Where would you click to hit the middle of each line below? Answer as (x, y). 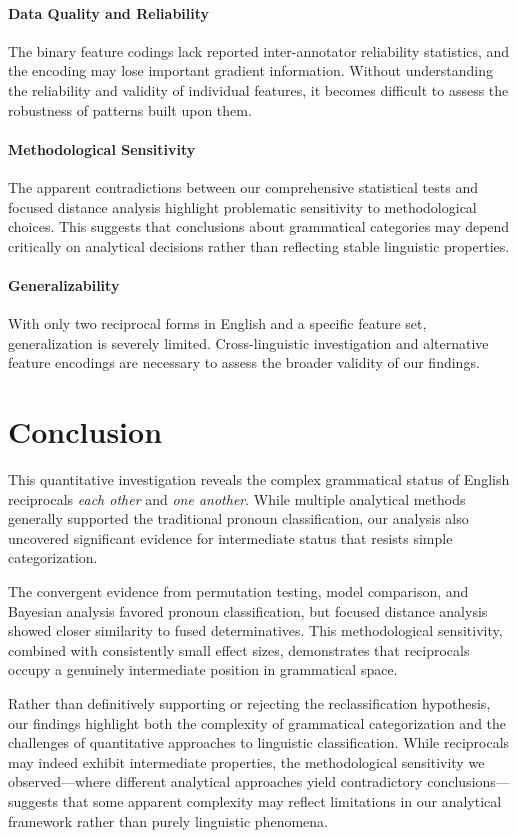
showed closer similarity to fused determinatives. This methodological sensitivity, (255, 630)
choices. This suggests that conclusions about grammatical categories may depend (259, 226)
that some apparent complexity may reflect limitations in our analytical (282, 800)
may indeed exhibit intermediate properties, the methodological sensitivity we (246, 761)
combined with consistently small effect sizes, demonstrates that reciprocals (239, 649)
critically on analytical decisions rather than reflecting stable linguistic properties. (259, 245)
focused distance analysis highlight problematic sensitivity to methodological (242, 206)
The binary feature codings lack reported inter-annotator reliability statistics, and (259, 50)
